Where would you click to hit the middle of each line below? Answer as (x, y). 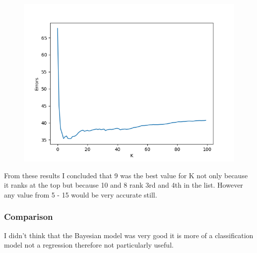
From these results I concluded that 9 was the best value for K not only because (126, 175)
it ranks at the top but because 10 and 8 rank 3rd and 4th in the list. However (124, 185)
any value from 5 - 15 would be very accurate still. (81, 194)
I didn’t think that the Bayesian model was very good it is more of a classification (129, 235)
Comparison (29, 217)
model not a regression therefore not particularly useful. (89, 245)
